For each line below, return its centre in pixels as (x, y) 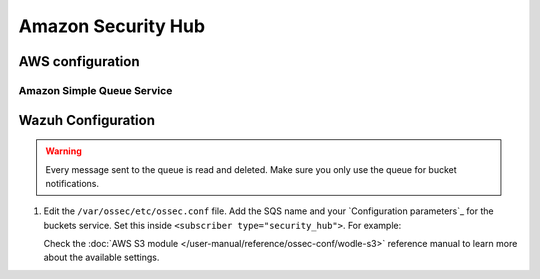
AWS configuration (79, 61)
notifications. (72, 183)
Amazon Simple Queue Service (95, 90)
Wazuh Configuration (86, 120)
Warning (63, 151)
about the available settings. (101, 257)
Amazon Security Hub (111, 26)
